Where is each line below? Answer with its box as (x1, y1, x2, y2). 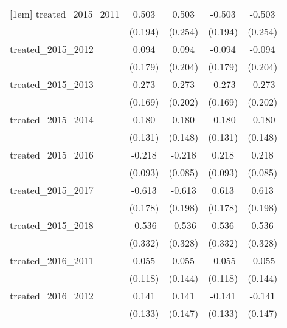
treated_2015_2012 (10, 42, 94, 56)
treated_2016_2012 (10, 289, 94, 302)
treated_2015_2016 (10, 148, 94, 162)
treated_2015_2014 (10, 112, 94, 126)
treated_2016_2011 (10, 253, 94, 267)
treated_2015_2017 (10, 183, 94, 197)
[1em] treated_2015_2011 (10, 7, 120, 21)
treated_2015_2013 (10, 77, 94, 91)
